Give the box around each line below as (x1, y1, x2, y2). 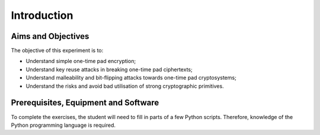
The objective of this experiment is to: (11, 47, 104, 54)
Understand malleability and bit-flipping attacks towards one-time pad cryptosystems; (25, 74, 236, 81)
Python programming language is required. (11, 121, 116, 129)
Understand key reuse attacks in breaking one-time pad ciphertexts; (25, 65, 193, 73)
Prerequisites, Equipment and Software (11, 98, 159, 108)
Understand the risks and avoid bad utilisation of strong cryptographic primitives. (25, 83, 225, 90)
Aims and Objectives (11, 31, 89, 41)
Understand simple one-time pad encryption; (25, 58, 136, 65)
